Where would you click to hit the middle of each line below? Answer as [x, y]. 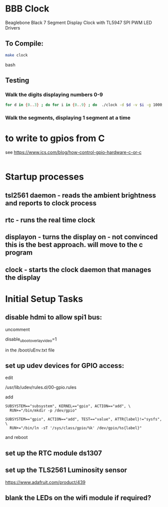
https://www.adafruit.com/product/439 [45, 482]
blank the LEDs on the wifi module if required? [78, 498]
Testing [17, 80]
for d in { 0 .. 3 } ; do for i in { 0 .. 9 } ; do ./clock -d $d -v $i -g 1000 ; [85, 105]
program [19, 253]
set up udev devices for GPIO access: [65, 365]
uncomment [17, 329]
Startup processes [44, 177]
